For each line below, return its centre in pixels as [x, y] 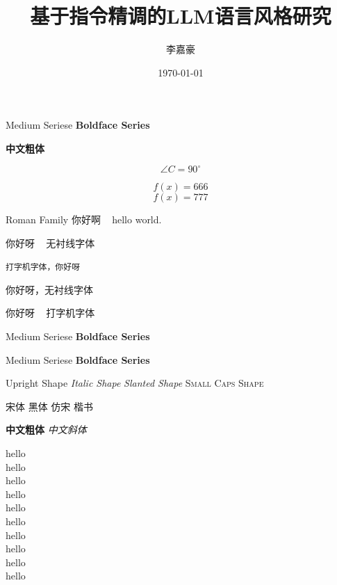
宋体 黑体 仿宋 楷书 [50, 406]
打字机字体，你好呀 [43, 267]
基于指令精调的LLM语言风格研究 [181, 16]
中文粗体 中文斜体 [46, 430]
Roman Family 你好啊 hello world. [84, 219]
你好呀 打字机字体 [50, 313]
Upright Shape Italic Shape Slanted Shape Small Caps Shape [135, 383]
